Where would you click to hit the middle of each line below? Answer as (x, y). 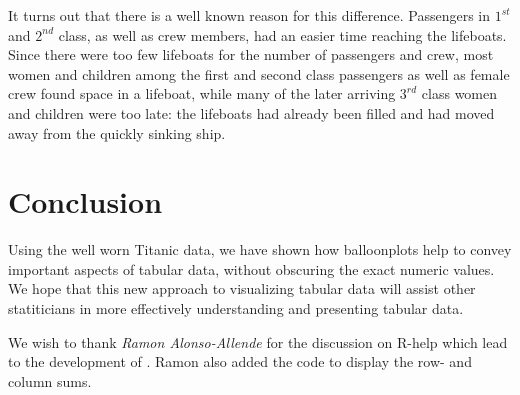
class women (459, 93)
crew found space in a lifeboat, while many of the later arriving (202, 93)
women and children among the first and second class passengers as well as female (259, 73)
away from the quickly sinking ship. (117, 132)
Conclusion (85, 201)
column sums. (50, 380)
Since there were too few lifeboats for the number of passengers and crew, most (251, 54)
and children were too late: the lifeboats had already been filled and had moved (251, 112)
